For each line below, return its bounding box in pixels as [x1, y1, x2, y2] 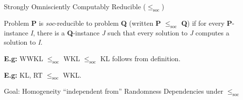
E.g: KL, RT [4, 69, 43, 80]
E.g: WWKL [4, 53, 43, 63]
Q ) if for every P [181, 17, 232, 28]
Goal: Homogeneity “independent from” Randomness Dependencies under [4, 86, 224, 96]
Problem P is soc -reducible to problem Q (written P [4, 17, 161, 28]
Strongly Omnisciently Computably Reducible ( [4, 1, 146, 11]
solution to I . [4, 37, 43, 47]
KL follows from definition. [100, 53, 181, 63]
